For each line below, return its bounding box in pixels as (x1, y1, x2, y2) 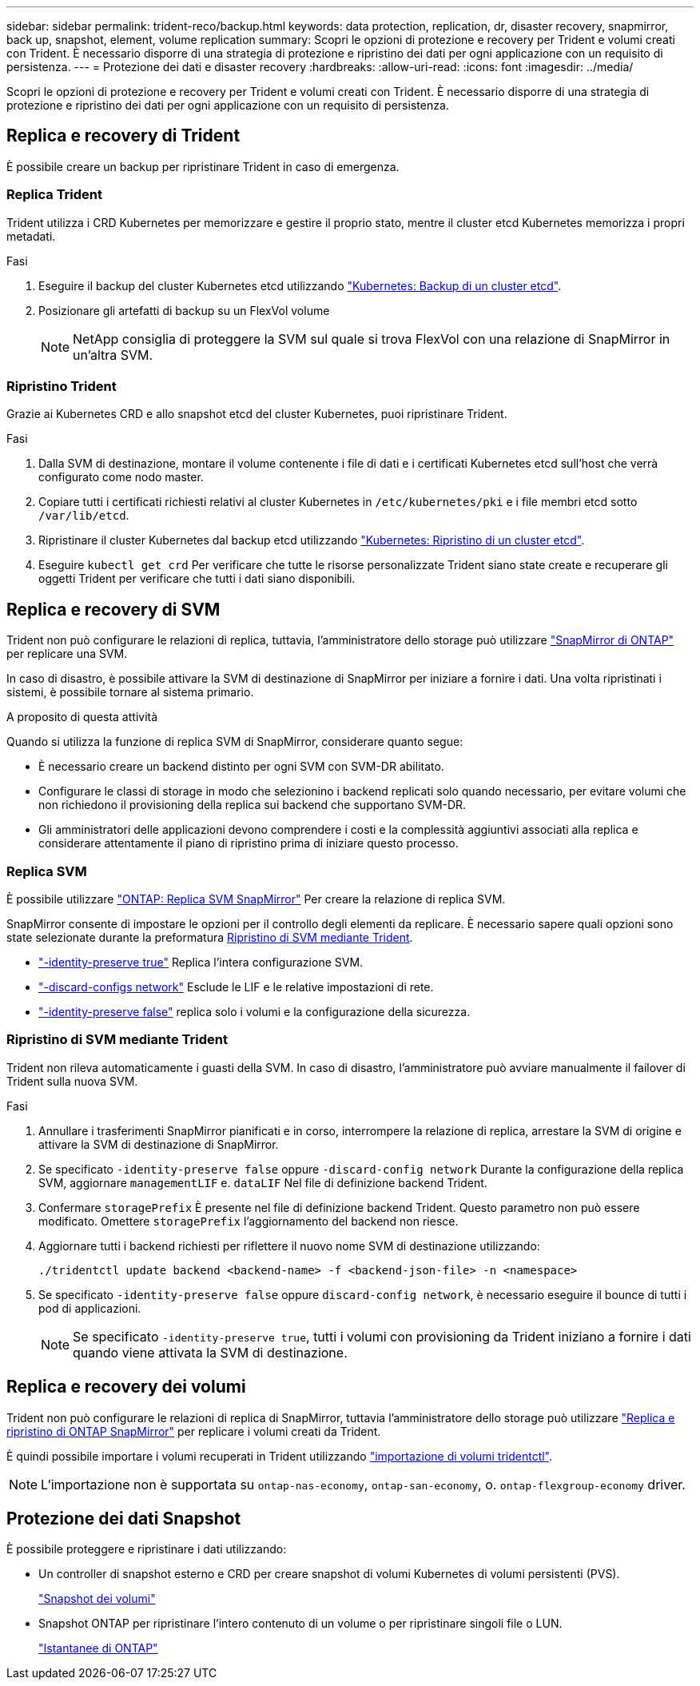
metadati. (6, 229, 56, 243)
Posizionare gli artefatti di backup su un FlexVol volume (38, 303, 330, 317)
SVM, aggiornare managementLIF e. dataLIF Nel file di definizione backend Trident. (38, 1175, 487, 1190)
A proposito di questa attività (6, 710, 158, 724)
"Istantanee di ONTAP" (38, 1641, 158, 1656)
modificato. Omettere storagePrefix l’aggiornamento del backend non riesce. (38, 1214, 459, 1228)
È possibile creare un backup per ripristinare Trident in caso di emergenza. (6, 159, 400, 173)
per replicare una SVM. (6, 647, 128, 661)
